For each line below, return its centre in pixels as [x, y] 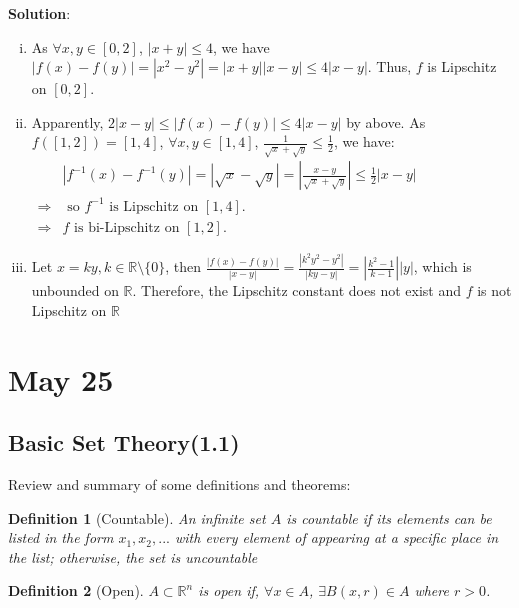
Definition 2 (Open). [76, 590]
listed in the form [61, 537]
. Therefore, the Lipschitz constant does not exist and [296, 290]
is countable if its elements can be [389, 517]
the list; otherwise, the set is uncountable [133, 556]
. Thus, [389, 66]
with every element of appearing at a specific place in [337, 537]
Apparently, [67, 121]
